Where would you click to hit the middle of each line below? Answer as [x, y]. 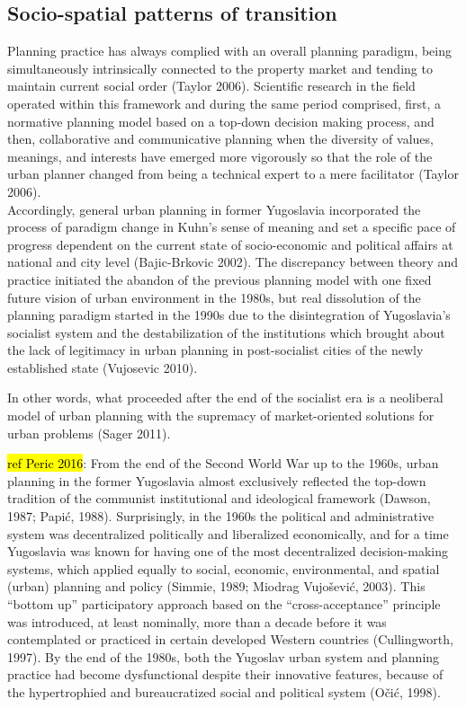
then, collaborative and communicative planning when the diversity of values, [220, 139]
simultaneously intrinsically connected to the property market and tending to [220, 68]
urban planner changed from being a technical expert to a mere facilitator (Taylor [233, 174]
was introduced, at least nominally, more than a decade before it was [197, 621]
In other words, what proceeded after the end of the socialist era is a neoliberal [225, 398]
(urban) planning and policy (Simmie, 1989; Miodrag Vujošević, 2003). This [216, 586]
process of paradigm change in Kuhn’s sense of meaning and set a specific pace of [232, 227]
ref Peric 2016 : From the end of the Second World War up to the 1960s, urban [223, 463]
